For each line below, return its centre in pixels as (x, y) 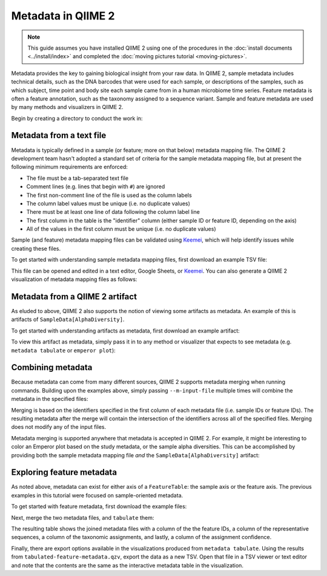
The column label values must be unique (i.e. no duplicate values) (108, 204)
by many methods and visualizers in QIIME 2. (67, 107)
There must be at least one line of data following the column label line (113, 212)
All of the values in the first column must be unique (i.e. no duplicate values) (121, 229)
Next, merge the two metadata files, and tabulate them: (83, 517)
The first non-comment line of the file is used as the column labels (109, 195)
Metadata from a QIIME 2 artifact (74, 296)
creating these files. (36, 248)
